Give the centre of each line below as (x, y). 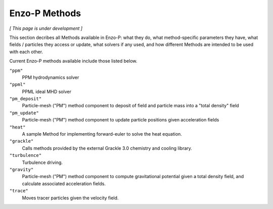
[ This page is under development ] (46, 28)
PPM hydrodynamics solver (51, 77)
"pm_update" (24, 113)
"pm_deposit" (26, 99)
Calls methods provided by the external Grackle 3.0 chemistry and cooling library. (107, 148)
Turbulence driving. (42, 162)
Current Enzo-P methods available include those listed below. (73, 61)
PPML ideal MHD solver (47, 92)
